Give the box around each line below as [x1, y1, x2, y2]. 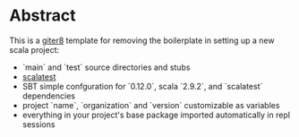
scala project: [9, 44, 60, 55]
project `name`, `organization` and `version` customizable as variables [21, 99, 280, 110]
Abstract [9, 5, 76, 26]
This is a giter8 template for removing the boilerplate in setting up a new [9, 35, 275, 46]
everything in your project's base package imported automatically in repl [21, 109, 291, 120]
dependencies [21, 90, 76, 101]
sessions [21, 118, 56, 130]
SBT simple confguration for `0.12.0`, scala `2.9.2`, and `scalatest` [21, 81, 263, 91]
